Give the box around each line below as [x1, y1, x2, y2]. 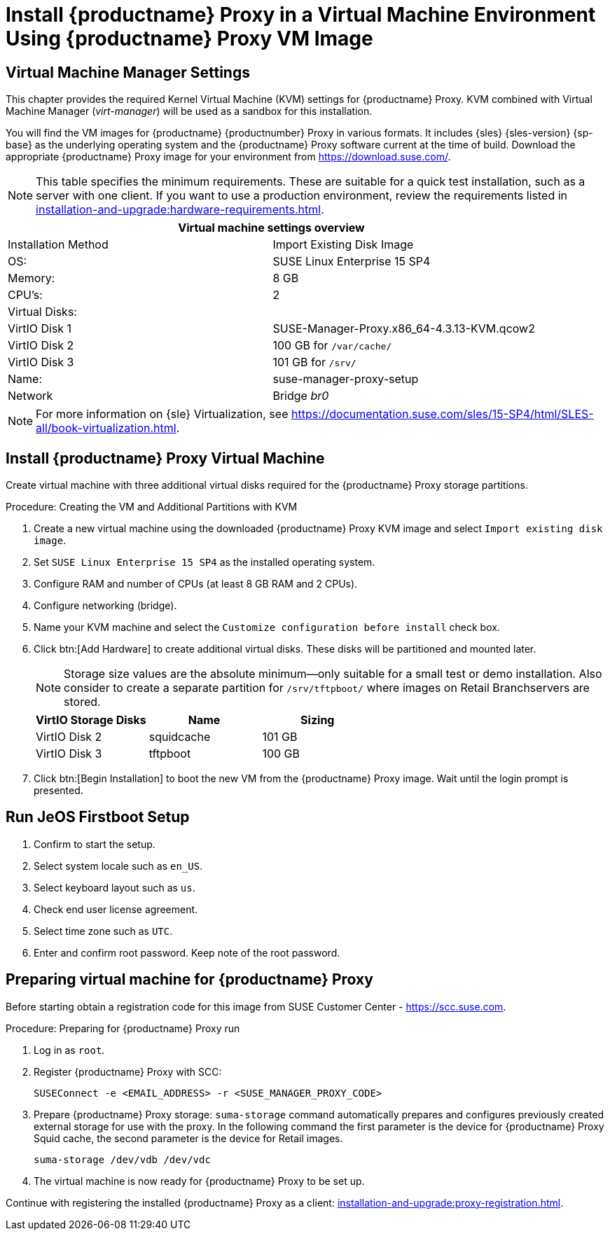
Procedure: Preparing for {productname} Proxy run [6, 1022, 240, 1034]
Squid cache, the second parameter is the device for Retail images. [34, 1132, 343, 1144]
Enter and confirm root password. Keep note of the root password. [34, 946, 340, 959]
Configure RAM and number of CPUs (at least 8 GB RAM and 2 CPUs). [34, 578, 358, 590]
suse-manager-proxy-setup [272, 372, 419, 387]
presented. [34, 784, 83, 797]
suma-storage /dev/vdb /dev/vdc [34, 1153, 211, 1165]
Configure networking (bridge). [34, 599, 177, 612]
